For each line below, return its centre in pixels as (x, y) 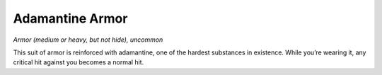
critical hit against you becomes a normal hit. (79, 62)
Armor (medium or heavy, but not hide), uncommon (88, 40)
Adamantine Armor (70, 18)
